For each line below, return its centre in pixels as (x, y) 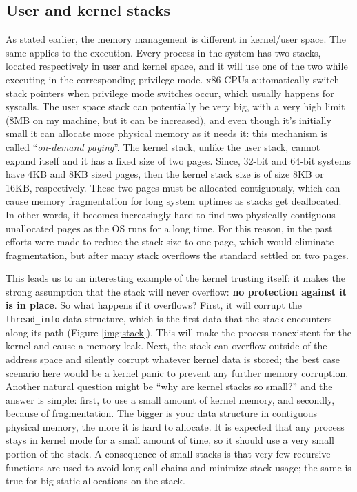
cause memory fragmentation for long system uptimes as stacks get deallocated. (174, 201)
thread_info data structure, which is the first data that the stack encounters (169, 319)
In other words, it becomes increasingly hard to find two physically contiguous (171, 214)
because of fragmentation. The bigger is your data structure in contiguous (162, 413)
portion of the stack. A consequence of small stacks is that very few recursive (168, 454)
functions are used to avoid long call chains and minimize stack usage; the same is (178, 467)
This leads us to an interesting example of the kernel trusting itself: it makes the (175, 278)
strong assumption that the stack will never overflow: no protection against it (176, 291)
